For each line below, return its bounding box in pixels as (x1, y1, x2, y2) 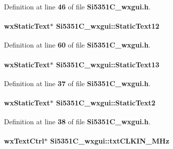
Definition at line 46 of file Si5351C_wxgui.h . (4, 1, 151, 11)
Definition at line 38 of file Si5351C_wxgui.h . (4, 116, 151, 127)
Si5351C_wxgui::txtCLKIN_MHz (50, 136, 170, 146)
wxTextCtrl (4, 136, 44, 146)
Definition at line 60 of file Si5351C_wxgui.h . (4, 40, 151, 50)
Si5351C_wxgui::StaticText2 (56, 97, 156, 107)
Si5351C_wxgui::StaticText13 (56, 59, 160, 69)
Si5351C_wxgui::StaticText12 (56, 21, 160, 31)
